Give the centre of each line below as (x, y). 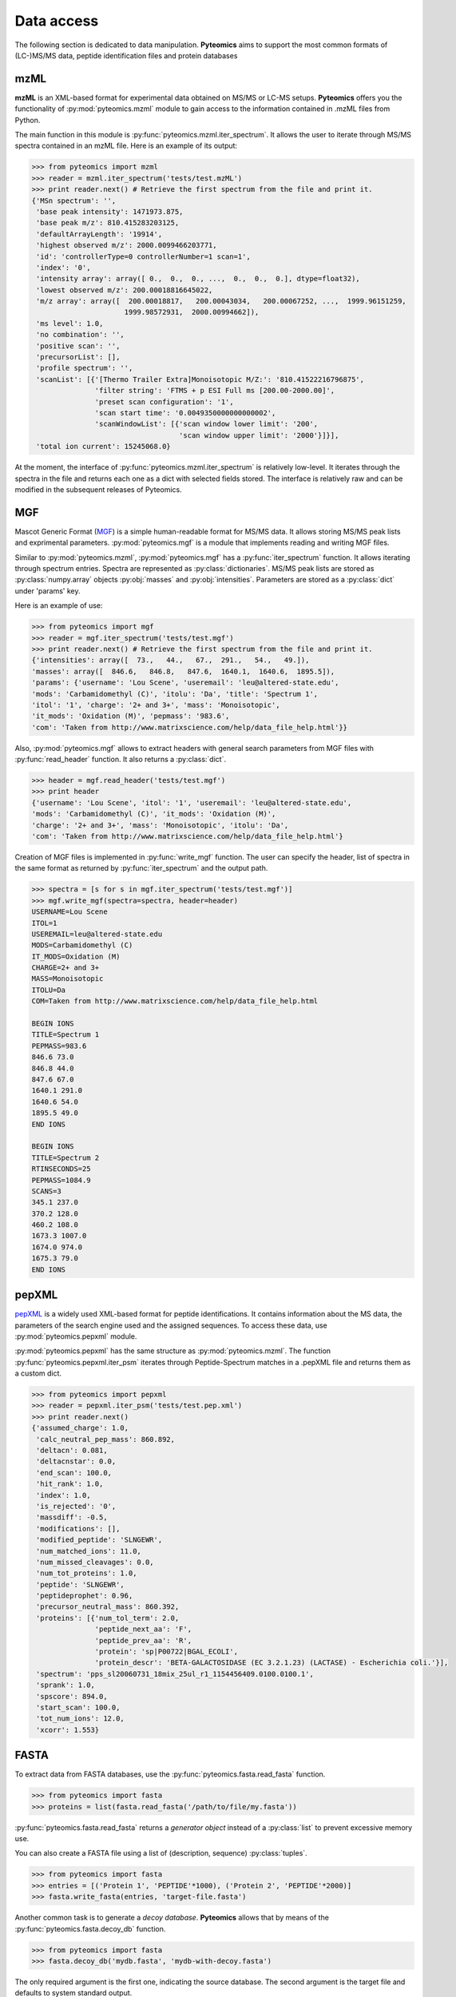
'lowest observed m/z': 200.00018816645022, (125, 290)
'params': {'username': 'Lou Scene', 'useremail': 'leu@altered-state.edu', (185, 683)
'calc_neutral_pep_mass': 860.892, (106, 1439)
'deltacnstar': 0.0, (76, 1461)
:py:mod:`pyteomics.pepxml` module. (76, 1336)
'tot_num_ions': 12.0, (81, 1719)
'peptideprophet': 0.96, (85, 1596)
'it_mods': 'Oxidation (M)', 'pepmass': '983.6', (131, 716)
